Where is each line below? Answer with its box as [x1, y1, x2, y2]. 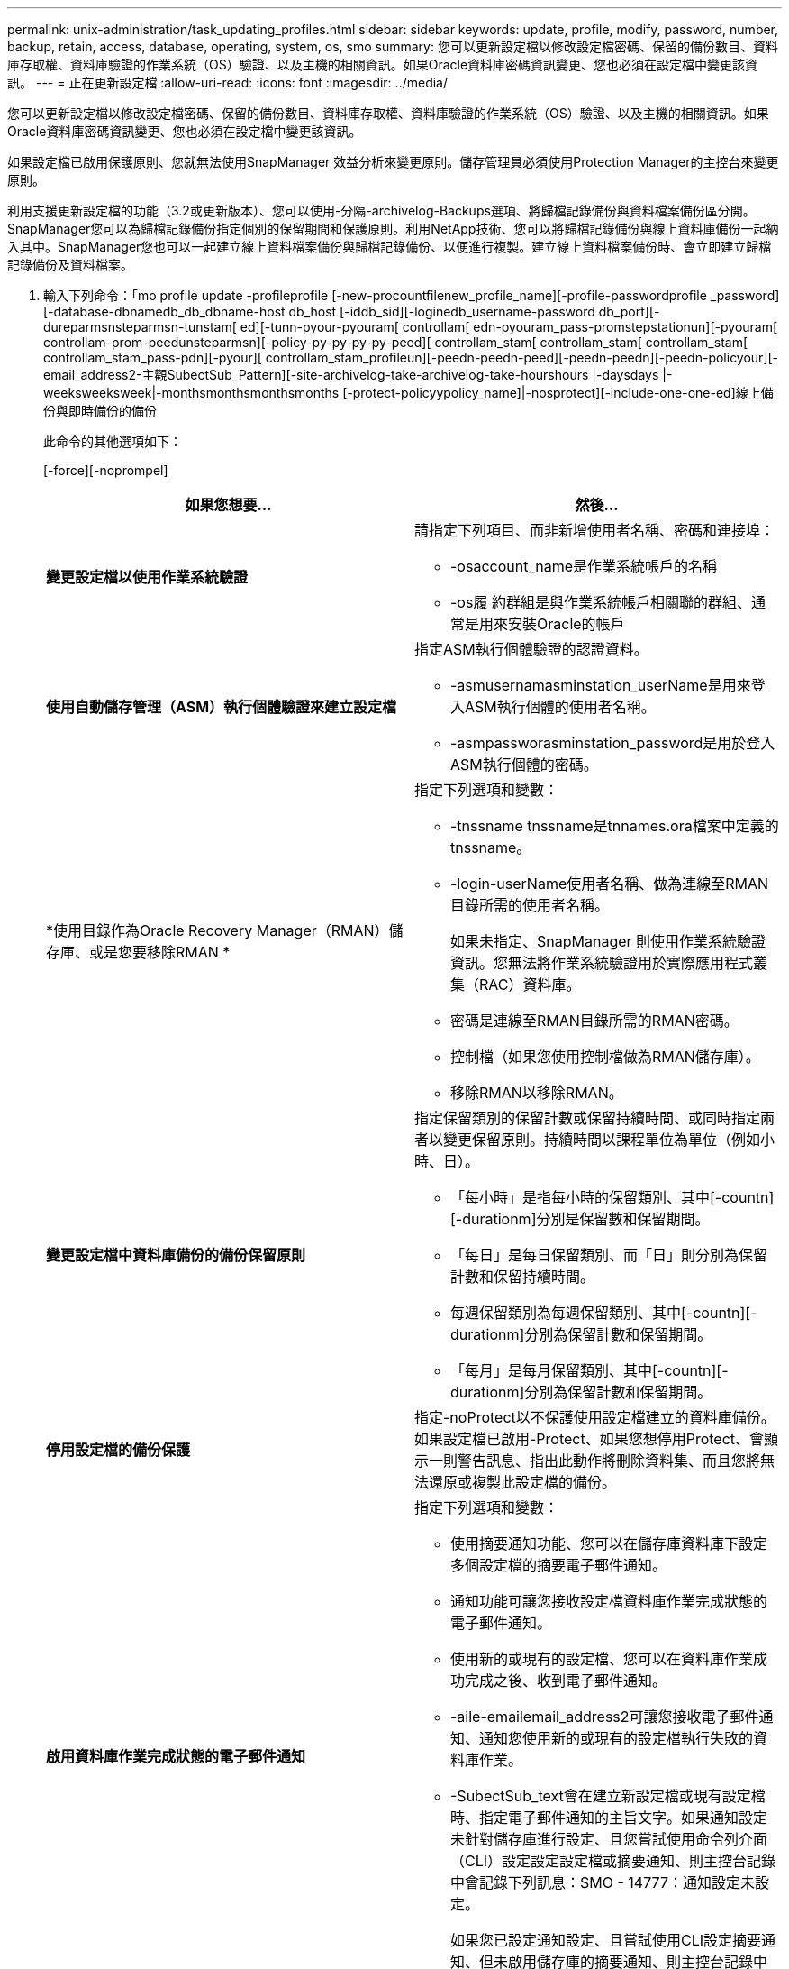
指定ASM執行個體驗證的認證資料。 [414, 640, 648, 658]
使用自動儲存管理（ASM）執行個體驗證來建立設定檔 [46, 698, 397, 716]
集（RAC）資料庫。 [450, 975, 581, 994]
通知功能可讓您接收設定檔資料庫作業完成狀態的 [450, 1592, 768, 1610]
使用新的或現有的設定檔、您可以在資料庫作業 [450, 1650, 754, 1668]
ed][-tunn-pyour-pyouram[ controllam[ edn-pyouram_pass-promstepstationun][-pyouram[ [240, 319, 778, 334]
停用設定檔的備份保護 [46, 1441, 191, 1459]
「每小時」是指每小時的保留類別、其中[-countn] [450, 1188, 775, 1206]
